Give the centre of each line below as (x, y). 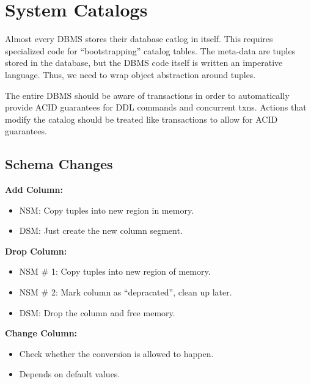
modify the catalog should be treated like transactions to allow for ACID (141, 119)
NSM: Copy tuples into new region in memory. (107, 210)
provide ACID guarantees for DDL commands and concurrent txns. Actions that (156, 107)
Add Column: (34, 190)
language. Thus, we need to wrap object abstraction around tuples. (130, 74)
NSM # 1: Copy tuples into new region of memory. (115, 271)
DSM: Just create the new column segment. (101, 230)
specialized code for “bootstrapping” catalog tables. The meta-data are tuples (150, 50)
